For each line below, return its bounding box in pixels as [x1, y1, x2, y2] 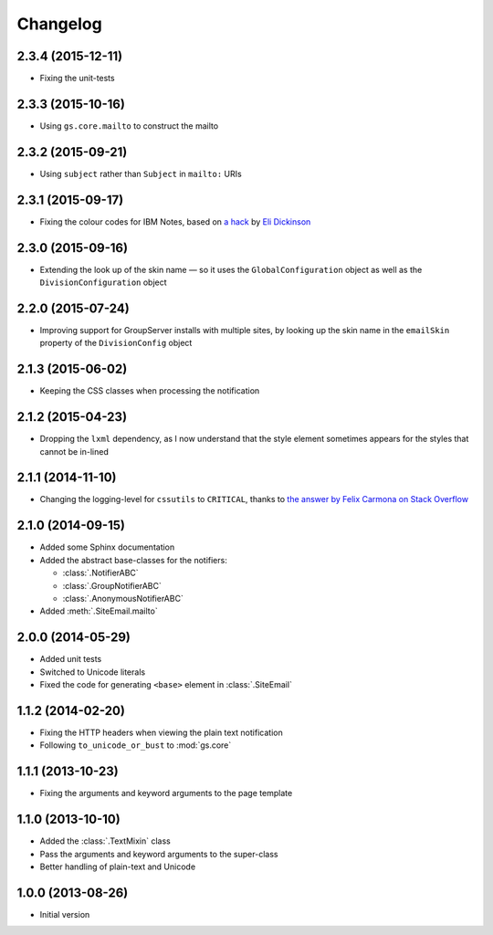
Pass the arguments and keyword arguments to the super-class [39, 848, 278, 859]
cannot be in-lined [39, 446, 110, 457]
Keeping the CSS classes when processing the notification [39, 385, 260, 396]
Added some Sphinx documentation [39, 541, 175, 552]
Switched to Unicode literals [39, 667, 146, 678]
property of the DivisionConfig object [39, 338, 193, 349]
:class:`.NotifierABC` [62, 567, 139, 579]
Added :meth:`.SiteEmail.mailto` [39, 605, 159, 616]
